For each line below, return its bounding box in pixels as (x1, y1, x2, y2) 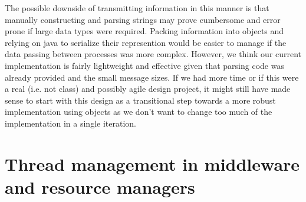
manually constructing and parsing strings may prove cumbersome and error (5, 13, 281, 25)
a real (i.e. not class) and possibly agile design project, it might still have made (5, 82, 291, 95)
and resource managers (5, 174, 195, 198)
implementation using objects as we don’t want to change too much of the (5, 105, 272, 118)
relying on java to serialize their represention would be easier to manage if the (5, 36, 287, 48)
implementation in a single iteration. (5, 117, 136, 129)
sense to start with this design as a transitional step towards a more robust (5, 94, 276, 106)
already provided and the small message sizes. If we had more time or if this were (5, 71, 299, 83)
